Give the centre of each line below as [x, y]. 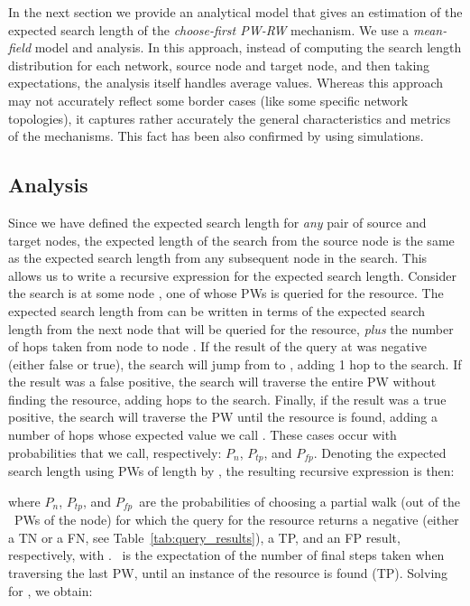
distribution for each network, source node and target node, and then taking [219, 65]
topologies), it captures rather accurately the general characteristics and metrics [230, 118]
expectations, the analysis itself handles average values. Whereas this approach [226, 83]
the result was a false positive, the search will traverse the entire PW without [222, 382]
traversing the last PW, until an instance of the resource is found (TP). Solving [228, 572]
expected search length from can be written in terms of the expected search [217, 310]
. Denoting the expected [380, 452]
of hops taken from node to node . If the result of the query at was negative [217, 346]
